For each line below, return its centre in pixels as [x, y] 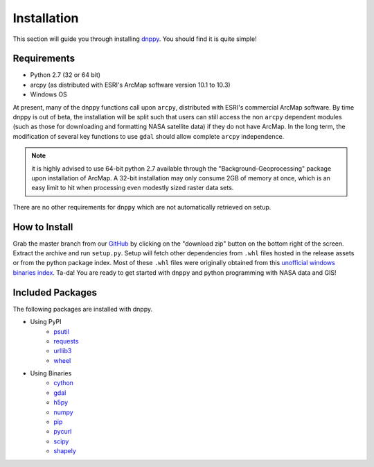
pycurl [63, 432]
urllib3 [63, 351]
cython [64, 383]
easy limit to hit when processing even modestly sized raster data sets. [133, 188]
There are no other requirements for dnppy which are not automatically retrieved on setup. [142, 207]
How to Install [43, 227]
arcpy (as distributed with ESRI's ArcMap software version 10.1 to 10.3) [131, 85]
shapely [65, 451]
